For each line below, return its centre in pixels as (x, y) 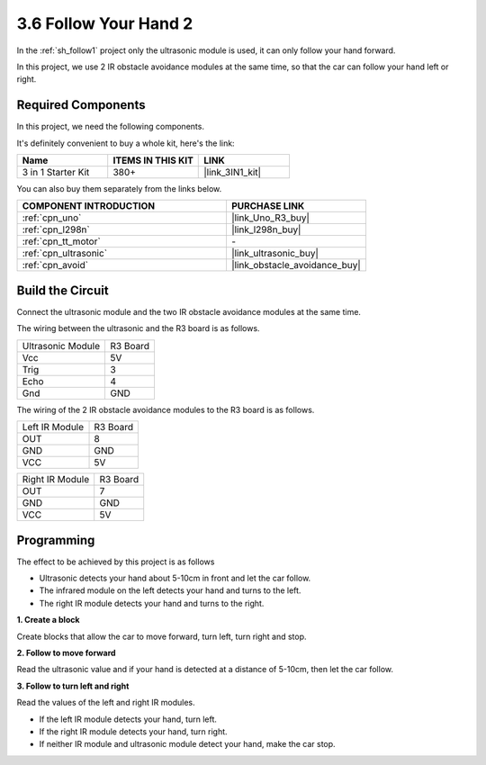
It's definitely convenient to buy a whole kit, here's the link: (126, 143)
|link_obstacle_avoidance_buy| (296, 265)
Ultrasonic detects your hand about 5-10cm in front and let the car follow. (175, 578)
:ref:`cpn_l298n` (56, 229)
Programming (56, 540)
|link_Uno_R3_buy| (270, 218)
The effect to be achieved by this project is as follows (116, 562)
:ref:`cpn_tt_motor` (61, 241)
